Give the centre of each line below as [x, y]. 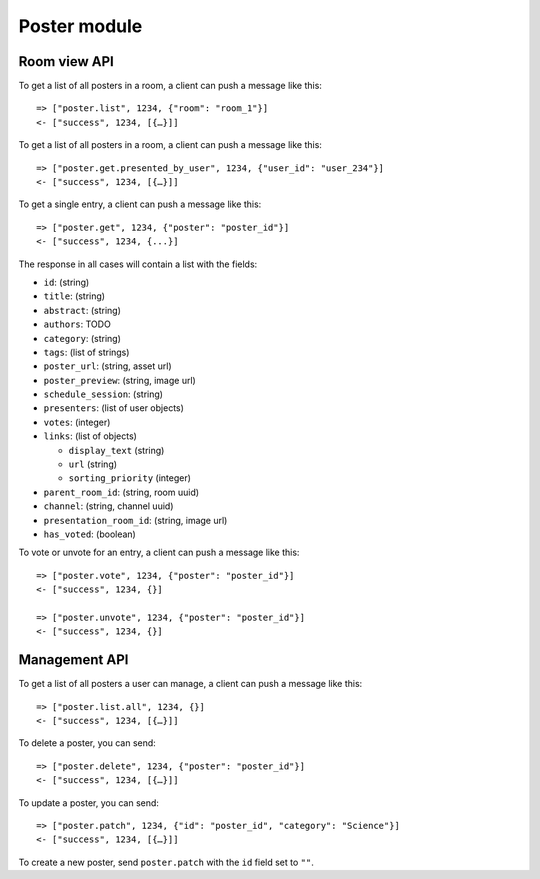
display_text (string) [116, 450]
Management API [73, 660]
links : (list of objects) [90, 436]
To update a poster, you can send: [89, 802]
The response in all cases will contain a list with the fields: [138, 264]
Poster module [80, 26]
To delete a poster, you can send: [87, 743]
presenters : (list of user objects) [114, 408]
